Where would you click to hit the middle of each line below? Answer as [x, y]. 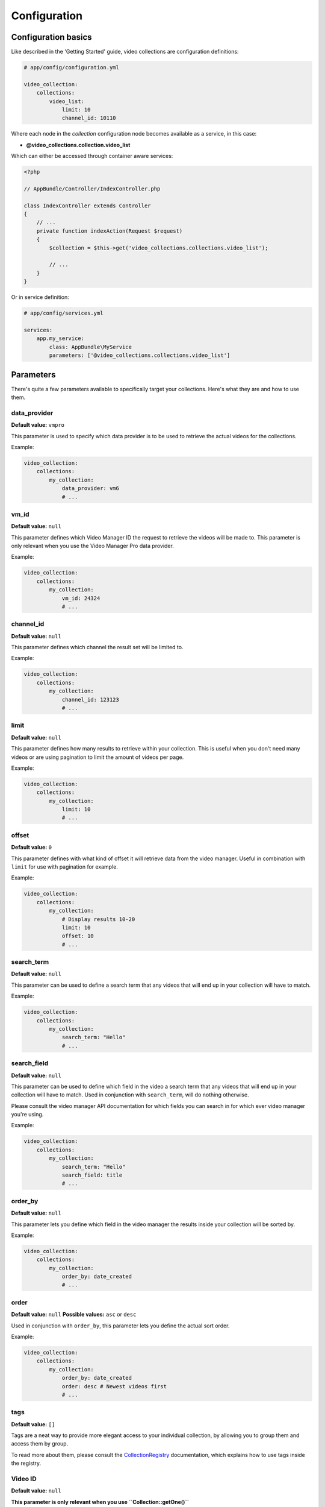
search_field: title [92, 1175]
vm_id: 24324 [81, 598]
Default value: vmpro [38, 425]
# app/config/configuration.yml [72, 68]
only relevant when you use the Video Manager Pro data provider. [92, 546]
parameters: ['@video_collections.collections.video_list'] [140, 355]
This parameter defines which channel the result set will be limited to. [97, 647]
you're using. [27, 1115]
